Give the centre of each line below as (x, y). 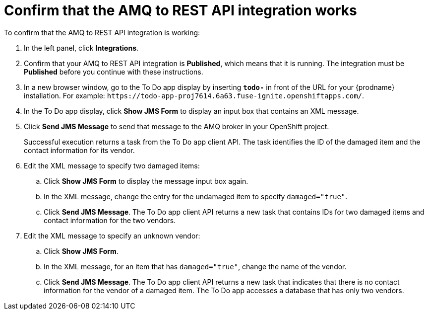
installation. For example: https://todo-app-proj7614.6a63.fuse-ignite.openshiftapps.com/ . (194, 95)
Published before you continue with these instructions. (114, 72)
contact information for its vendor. (79, 150)
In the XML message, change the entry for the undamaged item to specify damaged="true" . (196, 196)
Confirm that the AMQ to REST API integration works (181, 10)
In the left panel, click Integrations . (81, 48)
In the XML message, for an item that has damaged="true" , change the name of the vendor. (195, 266)
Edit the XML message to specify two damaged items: (112, 165)
